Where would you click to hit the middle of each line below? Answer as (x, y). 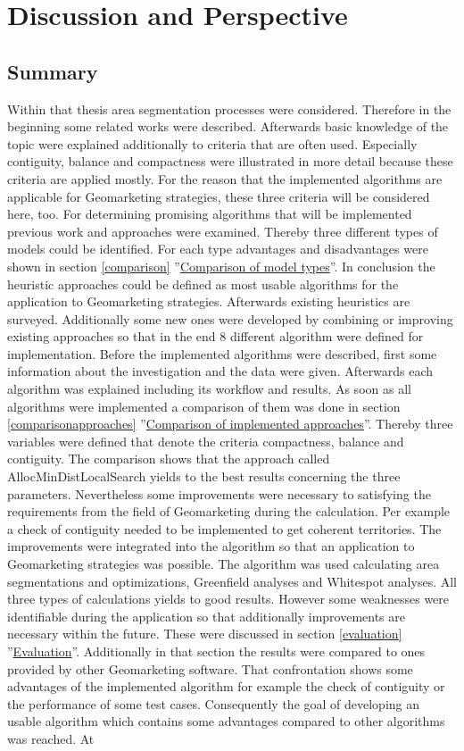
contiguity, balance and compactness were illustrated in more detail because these (230, 161)
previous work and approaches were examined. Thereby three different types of (223, 231)
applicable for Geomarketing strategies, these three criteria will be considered (219, 196)
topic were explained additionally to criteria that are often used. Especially (212, 143)
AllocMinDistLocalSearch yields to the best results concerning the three (204, 476)
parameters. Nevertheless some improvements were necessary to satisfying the (219, 493)
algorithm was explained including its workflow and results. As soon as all (209, 389)
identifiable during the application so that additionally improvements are (206, 616)
